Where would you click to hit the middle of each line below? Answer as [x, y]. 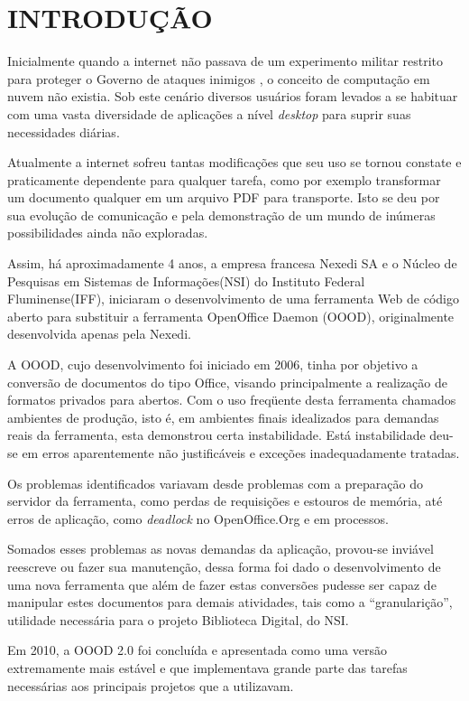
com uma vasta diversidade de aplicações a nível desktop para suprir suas [209, 113]
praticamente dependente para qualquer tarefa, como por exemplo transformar [224, 179]
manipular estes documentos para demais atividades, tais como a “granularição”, [230, 602]
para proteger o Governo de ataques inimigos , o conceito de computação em [219, 78]
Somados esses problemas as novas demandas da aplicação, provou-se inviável [221, 549]
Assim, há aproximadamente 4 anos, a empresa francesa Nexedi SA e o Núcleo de [232, 263]
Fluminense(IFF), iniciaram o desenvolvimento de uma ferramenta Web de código [233, 299]
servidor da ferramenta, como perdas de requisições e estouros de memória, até [225, 501]
